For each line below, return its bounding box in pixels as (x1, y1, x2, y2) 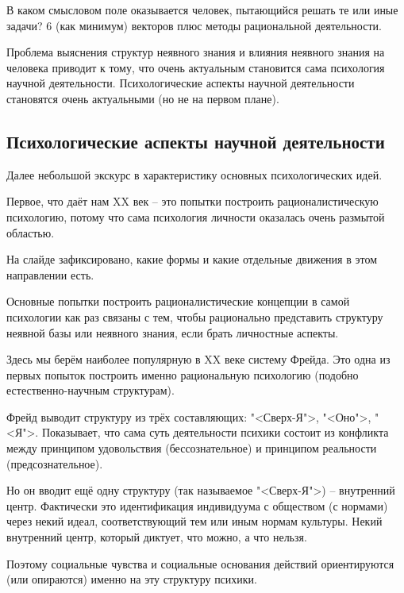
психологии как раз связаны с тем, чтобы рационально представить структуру (6, 308, 383, 325)
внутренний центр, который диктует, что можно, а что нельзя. (6, 529, 307, 545)
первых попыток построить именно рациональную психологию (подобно (6, 366, 359, 383)
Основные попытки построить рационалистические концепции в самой (6, 293, 350, 310)
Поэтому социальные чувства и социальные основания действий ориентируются (6, 555, 394, 572)
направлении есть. (6, 266, 94, 283)
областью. (6, 224, 55, 241)
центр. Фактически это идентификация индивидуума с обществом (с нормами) (6, 497, 388, 514)
